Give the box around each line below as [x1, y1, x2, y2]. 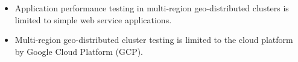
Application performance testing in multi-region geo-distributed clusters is [14, 2, 289, 14]
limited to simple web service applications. [14, 13, 172, 26]
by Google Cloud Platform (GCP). [14, 45, 144, 57]
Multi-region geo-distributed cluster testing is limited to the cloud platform [14, 33, 293, 46]
